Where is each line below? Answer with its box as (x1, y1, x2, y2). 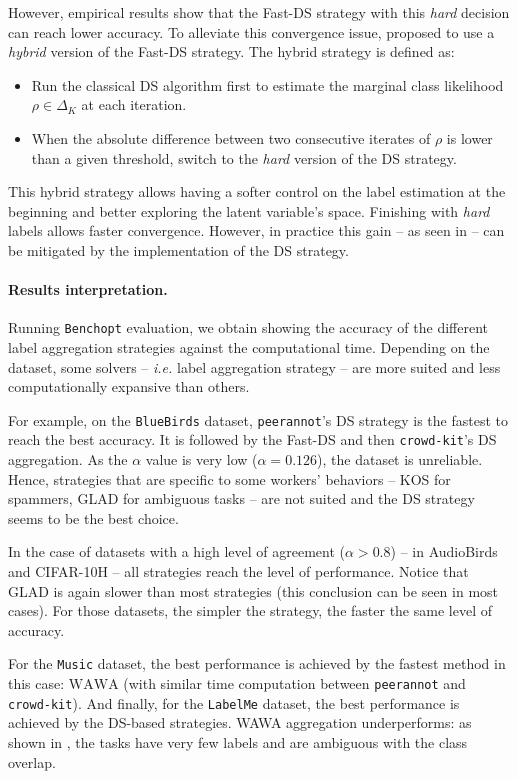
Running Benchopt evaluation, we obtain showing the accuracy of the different (8, 317, 488, 338)
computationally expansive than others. (8, 376, 250, 397)
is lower (446, 127, 493, 148)
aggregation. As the (8, 449, 128, 470)
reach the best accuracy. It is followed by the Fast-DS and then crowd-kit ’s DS (8, 429, 497, 450)
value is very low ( (145, 449, 258, 470)
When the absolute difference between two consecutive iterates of (31, 127, 431, 148)
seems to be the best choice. (8, 507, 179, 528)
